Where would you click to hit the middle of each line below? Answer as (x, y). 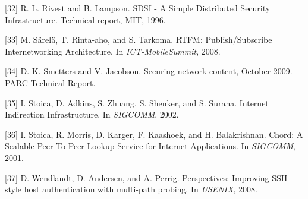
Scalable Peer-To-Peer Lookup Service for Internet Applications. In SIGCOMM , (150, 146)
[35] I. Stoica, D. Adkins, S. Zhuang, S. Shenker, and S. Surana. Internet (137, 102)
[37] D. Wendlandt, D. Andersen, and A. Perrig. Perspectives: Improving (137, 177)
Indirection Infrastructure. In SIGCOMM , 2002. (92, 114)
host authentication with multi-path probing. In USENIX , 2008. (141, 189)
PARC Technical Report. (50, 82)
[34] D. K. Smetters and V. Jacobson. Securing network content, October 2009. (149, 71)
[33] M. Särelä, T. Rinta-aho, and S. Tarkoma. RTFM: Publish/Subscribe (139, 40)
